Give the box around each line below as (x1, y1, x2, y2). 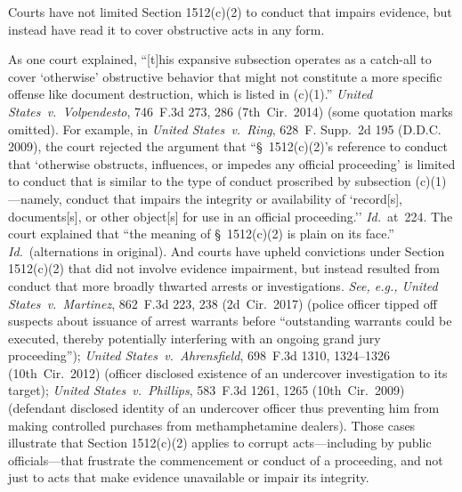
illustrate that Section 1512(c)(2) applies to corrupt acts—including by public (8, 433, 432, 452)
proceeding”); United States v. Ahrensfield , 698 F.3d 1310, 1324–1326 (8, 346, 391, 365)
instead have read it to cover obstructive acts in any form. (8, 20, 325, 38)
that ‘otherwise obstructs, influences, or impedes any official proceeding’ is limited (8, 154, 456, 173)
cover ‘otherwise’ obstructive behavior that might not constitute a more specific (8, 67, 442, 85)
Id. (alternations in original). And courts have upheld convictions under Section (8, 241, 445, 260)
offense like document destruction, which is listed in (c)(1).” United (8, 85, 373, 103)
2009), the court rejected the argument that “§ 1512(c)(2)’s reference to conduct (8, 137, 448, 156)
